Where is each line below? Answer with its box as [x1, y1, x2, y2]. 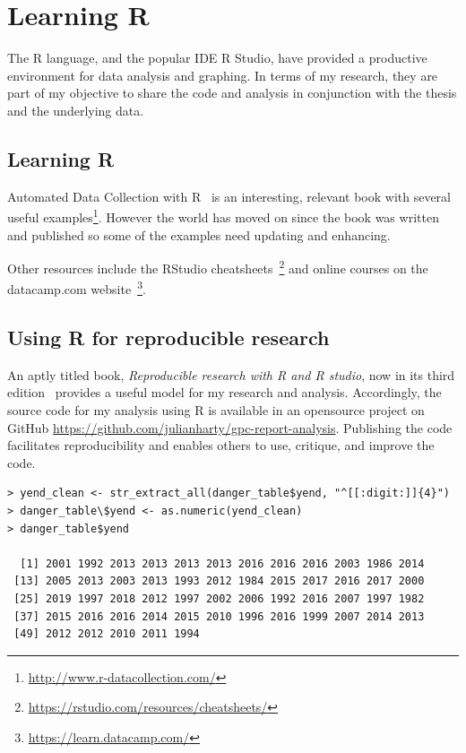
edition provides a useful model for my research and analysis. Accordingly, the [7, 383, 442, 402]
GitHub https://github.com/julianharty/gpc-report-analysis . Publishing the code [7, 418, 453, 437]
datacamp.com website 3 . [7, 277, 146, 299]
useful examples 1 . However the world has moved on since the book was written [7, 205, 439, 226]
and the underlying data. [7, 100, 144, 119]
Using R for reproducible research [7, 324, 330, 351]
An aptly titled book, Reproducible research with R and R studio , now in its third [7, 365, 455, 384]
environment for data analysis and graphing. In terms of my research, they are [7, 65, 438, 84]
